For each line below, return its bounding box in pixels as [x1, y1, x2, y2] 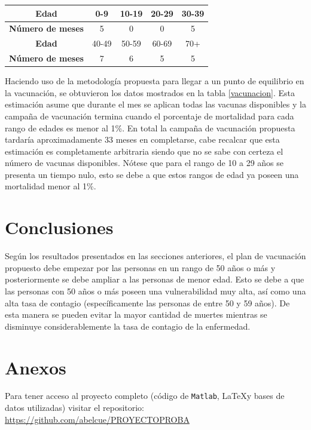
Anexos [5, 355, 66, 379]
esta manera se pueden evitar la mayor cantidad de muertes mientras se [5, 308, 267, 321]
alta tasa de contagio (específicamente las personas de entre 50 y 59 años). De [5, 296, 290, 309]
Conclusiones [5, 215, 114, 239]
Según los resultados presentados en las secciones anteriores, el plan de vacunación [5, 250, 306, 262]
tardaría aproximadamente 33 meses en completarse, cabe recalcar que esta [5, 133, 280, 146]
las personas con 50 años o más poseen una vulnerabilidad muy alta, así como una [5, 284, 306, 297]
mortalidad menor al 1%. [5, 180, 96, 192]
